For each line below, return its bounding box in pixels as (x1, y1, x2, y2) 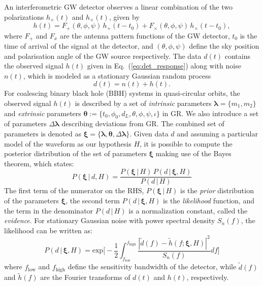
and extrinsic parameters (4, 108, 81, 118)
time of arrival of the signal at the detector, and (4, 40, 153, 51)
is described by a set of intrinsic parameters (75, 97, 212, 108)
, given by (109, 11, 140, 22)
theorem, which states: (4, 158, 74, 168)
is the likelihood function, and (162, 195, 254, 205)
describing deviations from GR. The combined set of (61, 118, 224, 129)
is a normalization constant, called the (128, 205, 248, 216)
